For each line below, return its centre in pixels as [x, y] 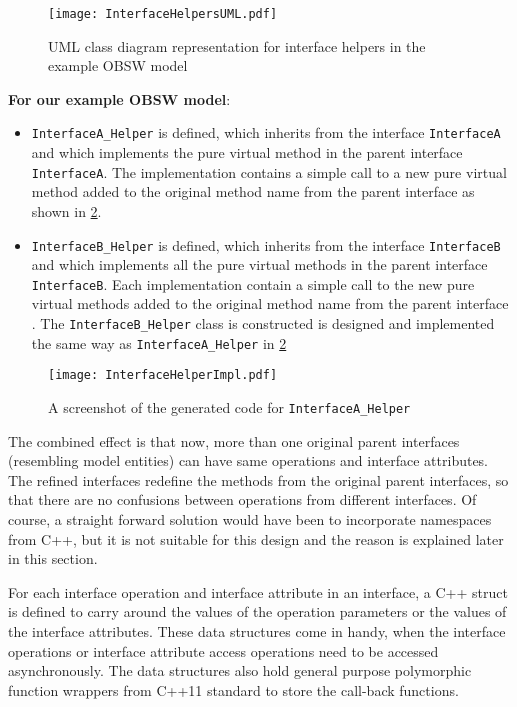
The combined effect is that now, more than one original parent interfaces [234, 440]
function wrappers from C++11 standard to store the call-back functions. [233, 689]
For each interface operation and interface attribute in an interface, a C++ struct [258, 591]
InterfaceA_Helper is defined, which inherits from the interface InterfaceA [266, 132]
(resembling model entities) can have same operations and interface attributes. [248, 460]
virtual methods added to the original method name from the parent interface [270, 303]
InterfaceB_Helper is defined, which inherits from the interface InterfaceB [266, 244]
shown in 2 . [66, 210]
